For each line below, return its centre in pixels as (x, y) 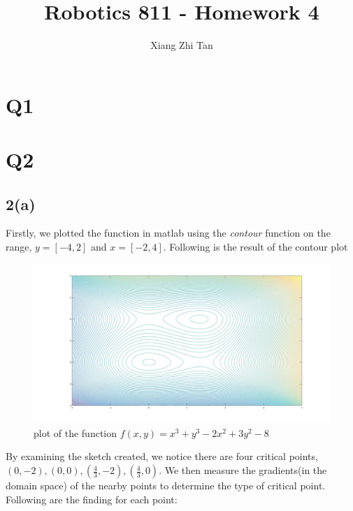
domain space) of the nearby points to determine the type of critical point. (166, 486)
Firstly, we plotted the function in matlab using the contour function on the (168, 233)
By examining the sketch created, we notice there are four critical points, (162, 456)
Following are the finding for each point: (92, 499)
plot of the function (75, 432)
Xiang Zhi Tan (182, 45)
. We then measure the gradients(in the (243, 470)
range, (19, 247)
